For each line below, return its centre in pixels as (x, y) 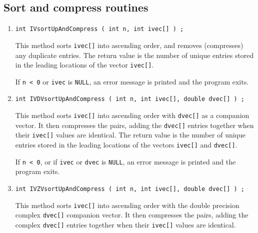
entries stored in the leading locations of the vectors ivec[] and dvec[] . (126, 145)
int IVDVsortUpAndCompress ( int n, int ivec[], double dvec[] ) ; (130, 99)
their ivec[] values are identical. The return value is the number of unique (130, 135)
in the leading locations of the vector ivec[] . (84, 65)
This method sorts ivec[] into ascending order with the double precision (127, 205)
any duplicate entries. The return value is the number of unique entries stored (134, 55)
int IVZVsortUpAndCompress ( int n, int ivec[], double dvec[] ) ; (130, 189)
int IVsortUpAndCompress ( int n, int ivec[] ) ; (99, 29)
